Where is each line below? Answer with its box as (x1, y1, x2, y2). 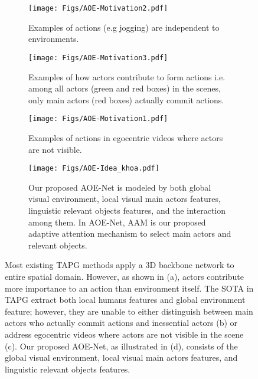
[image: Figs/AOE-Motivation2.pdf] (28, 4, 168, 12)
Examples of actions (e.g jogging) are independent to (28, 21, 220, 33)
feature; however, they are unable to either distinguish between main (5, 305, 253, 317)
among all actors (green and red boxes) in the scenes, (28, 82, 221, 94)
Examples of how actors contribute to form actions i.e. (28, 70, 226, 83)
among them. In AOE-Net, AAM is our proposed (28, 215, 206, 228)
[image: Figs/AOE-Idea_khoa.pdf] (28, 164, 159, 173)
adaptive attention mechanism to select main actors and (28, 227, 231, 240)
